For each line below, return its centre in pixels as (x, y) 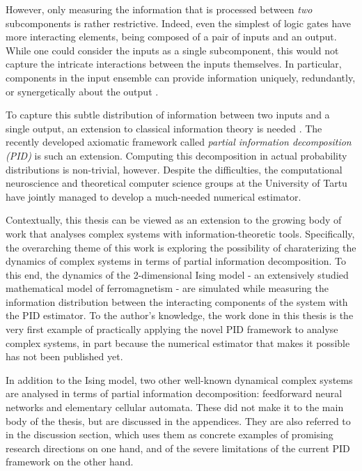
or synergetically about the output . (82, 91)
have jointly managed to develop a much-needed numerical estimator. (154, 196)
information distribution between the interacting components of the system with (177, 301)
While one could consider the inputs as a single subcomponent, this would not (172, 50)
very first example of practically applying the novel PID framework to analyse (172, 329)
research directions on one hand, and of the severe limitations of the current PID (178, 448)
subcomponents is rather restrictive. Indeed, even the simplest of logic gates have (179, 23)
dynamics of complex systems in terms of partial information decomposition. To (176, 261)
